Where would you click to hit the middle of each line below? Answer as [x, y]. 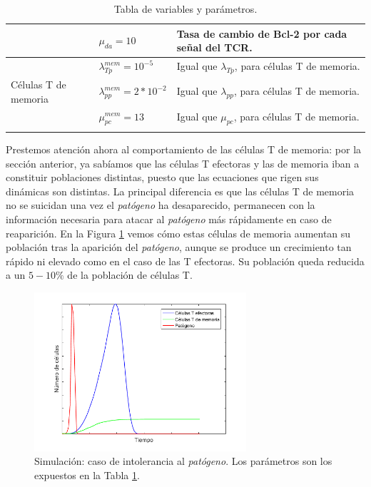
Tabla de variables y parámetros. [185, 9]
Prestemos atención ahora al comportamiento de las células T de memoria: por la [184, 149]
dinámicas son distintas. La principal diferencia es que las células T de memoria [180, 191]
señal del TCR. [214, 47]
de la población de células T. [130, 275]
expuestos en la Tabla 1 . [87, 475]
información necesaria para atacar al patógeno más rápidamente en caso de [169, 219]
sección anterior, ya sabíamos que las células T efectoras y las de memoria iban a [183, 163]
